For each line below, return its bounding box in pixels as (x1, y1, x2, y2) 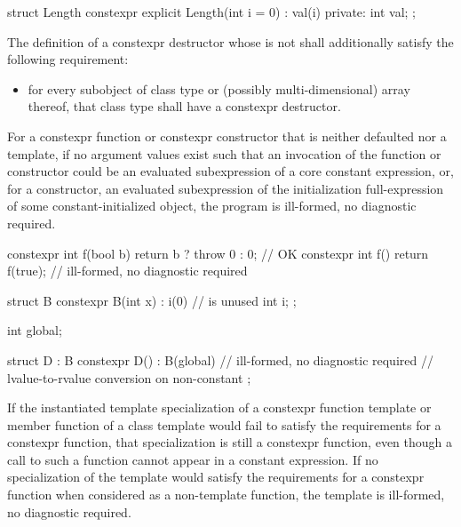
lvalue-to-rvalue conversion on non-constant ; (7, 368, 251, 387)
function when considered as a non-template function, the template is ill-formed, (7, 485, 445, 504)
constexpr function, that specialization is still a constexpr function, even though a (7, 433, 453, 451)
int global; (7, 321, 62, 339)
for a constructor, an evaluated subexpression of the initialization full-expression (7, 179, 444, 197)
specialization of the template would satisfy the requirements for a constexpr (7, 467, 425, 486)
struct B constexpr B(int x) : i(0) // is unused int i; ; (7, 291, 297, 309)
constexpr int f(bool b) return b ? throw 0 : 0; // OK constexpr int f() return (7, 244, 429, 262)
